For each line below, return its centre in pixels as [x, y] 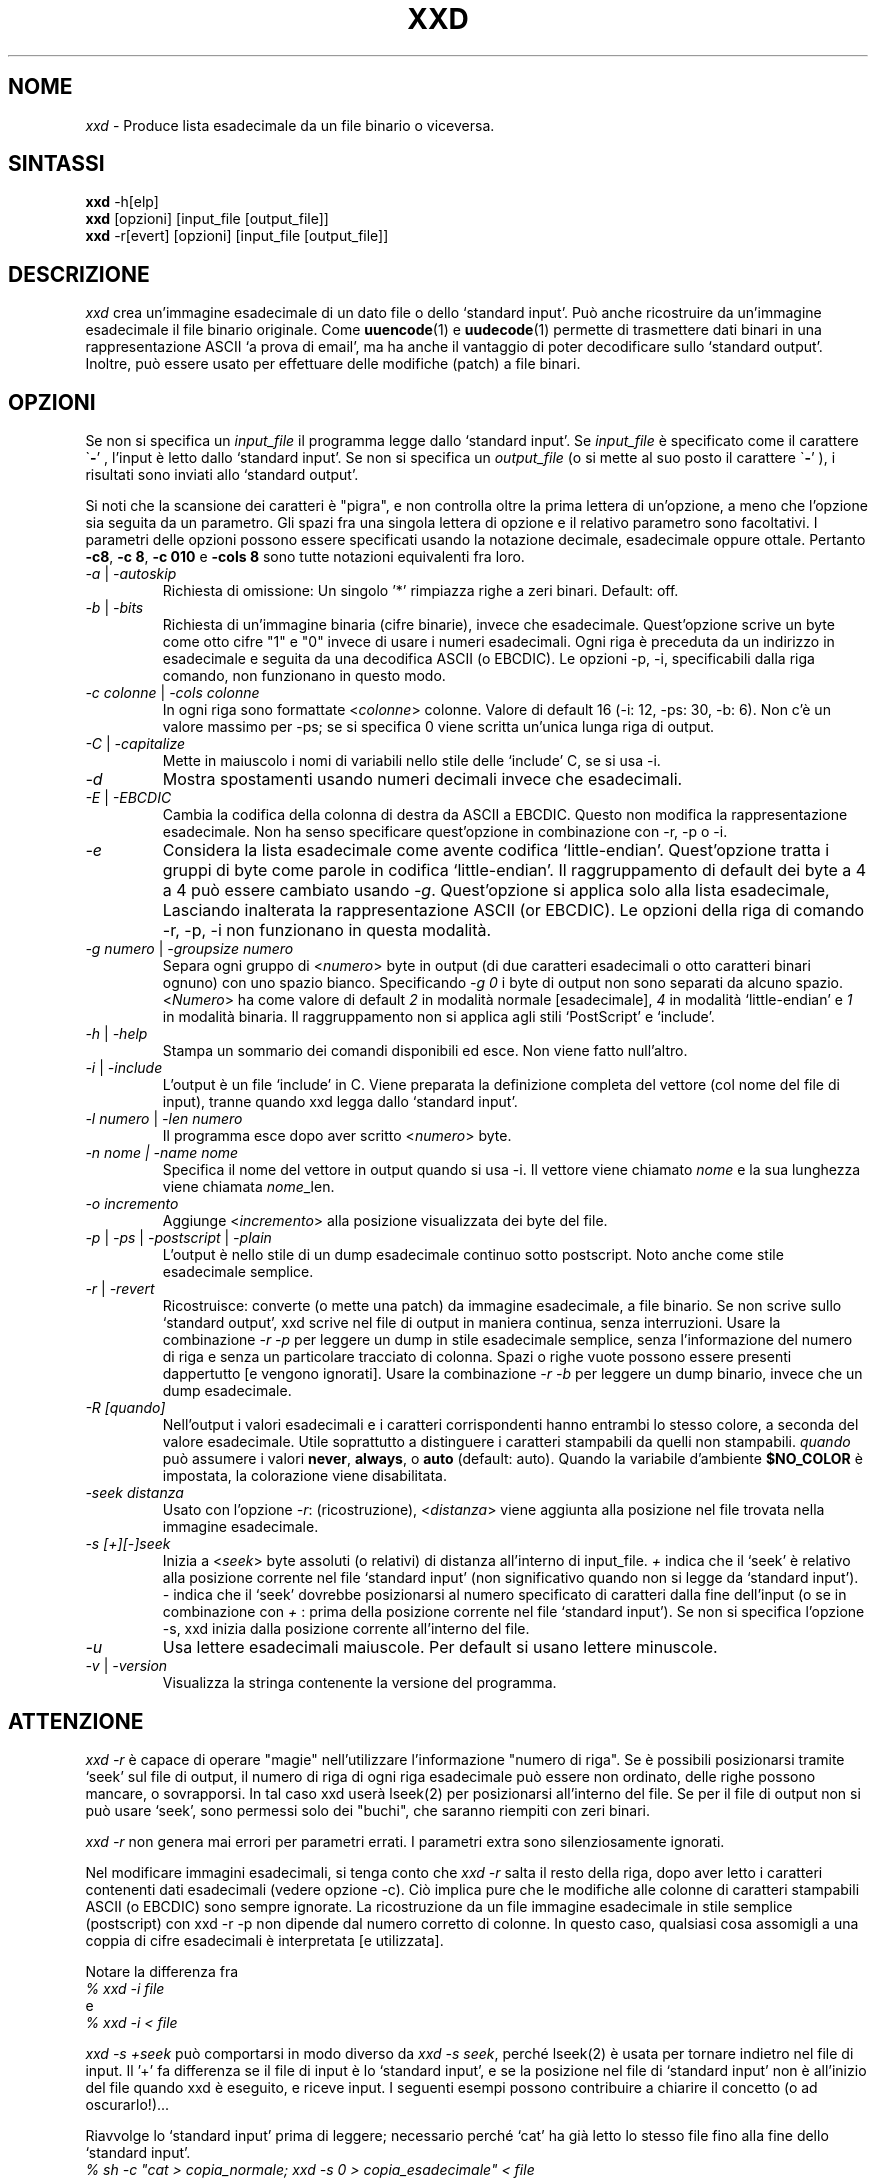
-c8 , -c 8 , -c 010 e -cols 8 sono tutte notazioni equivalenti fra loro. [305, 557]
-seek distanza [134, 1493]
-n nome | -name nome [162, 1153]
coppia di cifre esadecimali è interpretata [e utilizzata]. [264, 1940]
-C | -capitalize [135, 744]
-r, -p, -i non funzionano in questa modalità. [327, 930]
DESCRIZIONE [79, 274]
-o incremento [132, 1204]
